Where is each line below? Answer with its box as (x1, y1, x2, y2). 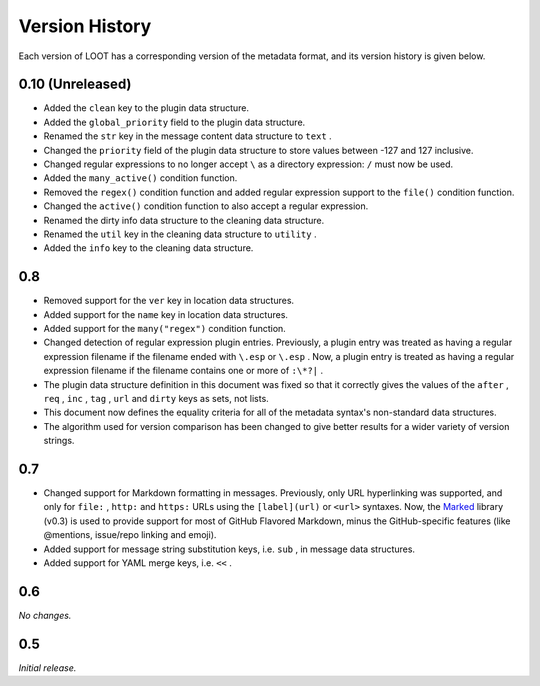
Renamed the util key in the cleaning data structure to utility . (43, 228, 317, 240)
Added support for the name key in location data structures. (43, 308, 289, 320)
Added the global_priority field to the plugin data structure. (43, 116, 306, 128)
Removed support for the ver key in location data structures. (43, 295, 295, 307)
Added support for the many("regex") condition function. (43, 323, 287, 335)
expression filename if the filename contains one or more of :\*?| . (43, 365, 324, 377)
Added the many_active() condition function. (43, 172, 238, 184)
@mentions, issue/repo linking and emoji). (43, 529, 217, 541)
